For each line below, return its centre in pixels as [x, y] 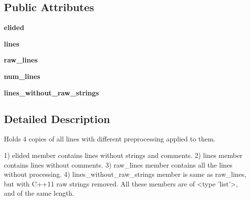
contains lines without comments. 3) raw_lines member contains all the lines [118, 164]
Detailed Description [57, 118]
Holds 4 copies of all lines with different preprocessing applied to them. [110, 139]
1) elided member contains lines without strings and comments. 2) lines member [123, 155]
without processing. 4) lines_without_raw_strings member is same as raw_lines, [125, 174]
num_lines [22, 76]
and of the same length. [39, 193]
